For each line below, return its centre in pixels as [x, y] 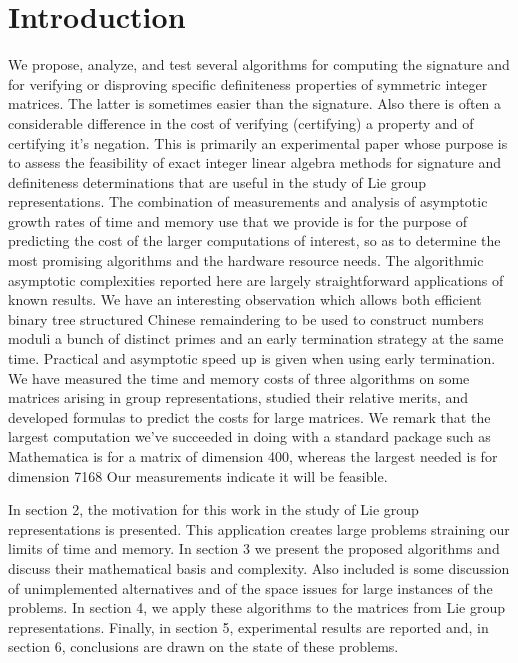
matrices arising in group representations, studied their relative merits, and [238, 397]
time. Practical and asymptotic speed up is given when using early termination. [252, 358]
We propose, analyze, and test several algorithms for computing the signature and [259, 64]
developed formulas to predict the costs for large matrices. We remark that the [249, 416]
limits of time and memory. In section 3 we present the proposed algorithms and [254, 548]
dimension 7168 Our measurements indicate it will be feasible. [198, 475]
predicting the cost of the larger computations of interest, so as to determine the [254, 240]
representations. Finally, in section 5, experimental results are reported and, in [248, 626]
